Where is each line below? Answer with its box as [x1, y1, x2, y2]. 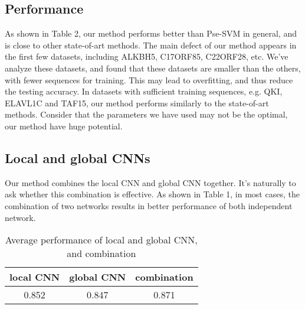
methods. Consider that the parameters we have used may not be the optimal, [5, 108, 288, 121]
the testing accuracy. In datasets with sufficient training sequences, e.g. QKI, [5, 85, 283, 97]
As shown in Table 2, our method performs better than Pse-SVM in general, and [5, 27, 297, 40]
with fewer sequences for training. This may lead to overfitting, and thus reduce [5, 73, 293, 86]
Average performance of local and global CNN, [5, 233, 198, 247]
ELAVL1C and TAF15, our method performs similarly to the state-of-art [5, 96, 269, 109]
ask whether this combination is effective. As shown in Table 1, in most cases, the [5, 188, 300, 200]
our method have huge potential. [5, 119, 123, 132]
